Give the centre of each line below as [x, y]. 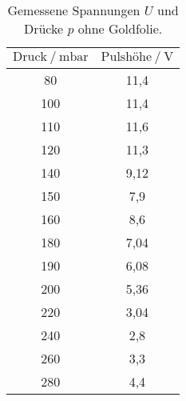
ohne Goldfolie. [120, 28]
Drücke [44, 28]
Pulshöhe [127, 57]
